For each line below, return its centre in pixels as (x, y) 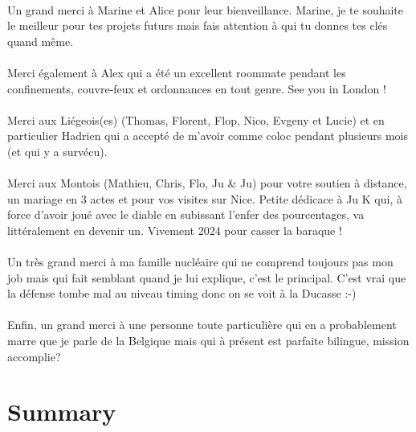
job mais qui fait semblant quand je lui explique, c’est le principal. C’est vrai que (207, 277)
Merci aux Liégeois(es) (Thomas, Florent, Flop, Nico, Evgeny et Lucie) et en (196, 119)
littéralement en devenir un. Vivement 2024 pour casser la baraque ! (175, 230)
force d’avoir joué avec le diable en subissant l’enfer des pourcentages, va (186, 214)
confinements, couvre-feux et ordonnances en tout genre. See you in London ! (197, 88)
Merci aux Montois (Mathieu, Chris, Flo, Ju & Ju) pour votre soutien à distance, (207, 183)
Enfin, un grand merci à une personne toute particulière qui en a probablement (202, 325)
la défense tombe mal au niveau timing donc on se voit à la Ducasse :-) (182, 293)
